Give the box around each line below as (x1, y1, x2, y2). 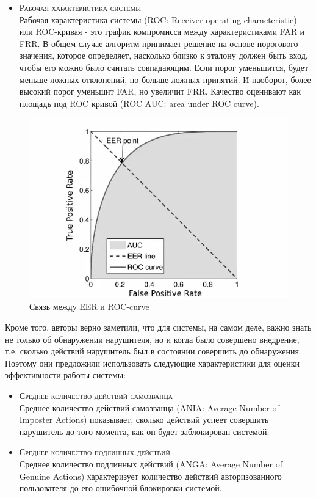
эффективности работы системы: (5, 368, 126, 381)
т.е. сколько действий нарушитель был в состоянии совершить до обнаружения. (5, 345, 301, 357)
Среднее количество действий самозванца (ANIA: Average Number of (19, 401, 279, 414)
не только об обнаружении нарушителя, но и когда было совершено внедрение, (5, 332, 300, 345)
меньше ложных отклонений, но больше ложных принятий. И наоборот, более (19, 73, 311, 86)
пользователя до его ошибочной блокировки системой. (19, 482, 222, 494)
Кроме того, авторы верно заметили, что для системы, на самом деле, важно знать (5, 321, 312, 334)
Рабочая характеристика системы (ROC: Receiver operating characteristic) (19, 13, 297, 26)
